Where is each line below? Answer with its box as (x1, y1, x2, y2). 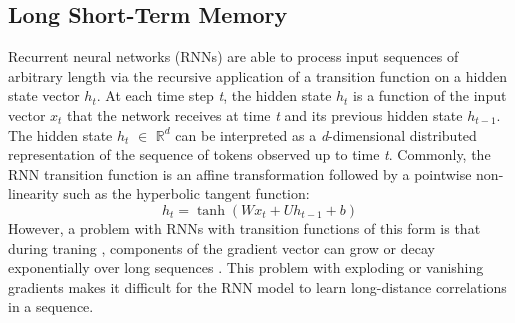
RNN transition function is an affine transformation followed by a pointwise (8, 163, 472, 184)
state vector (8, 85, 80, 106)
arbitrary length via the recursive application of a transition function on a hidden (8, 65, 508, 86)
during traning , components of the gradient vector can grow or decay (8, 237, 435, 258)
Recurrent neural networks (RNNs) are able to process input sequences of (8, 46, 459, 67)
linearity (8, 183, 59, 204)
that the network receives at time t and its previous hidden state (67, 104, 463, 125)
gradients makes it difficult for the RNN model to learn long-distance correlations (8, 276, 507, 297)
